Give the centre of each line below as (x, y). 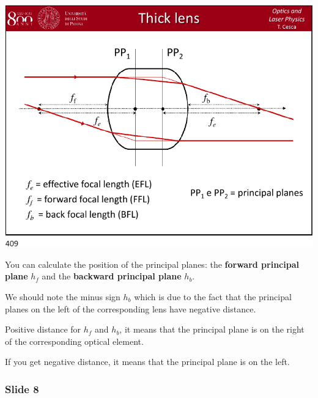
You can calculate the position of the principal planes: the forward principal (152, 264)
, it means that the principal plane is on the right (212, 329)
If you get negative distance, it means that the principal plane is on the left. (147, 362)
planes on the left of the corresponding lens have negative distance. (131, 308)
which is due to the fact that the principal (213, 297)
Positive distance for (43, 329)
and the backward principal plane (112, 276)
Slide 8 (22, 389)
